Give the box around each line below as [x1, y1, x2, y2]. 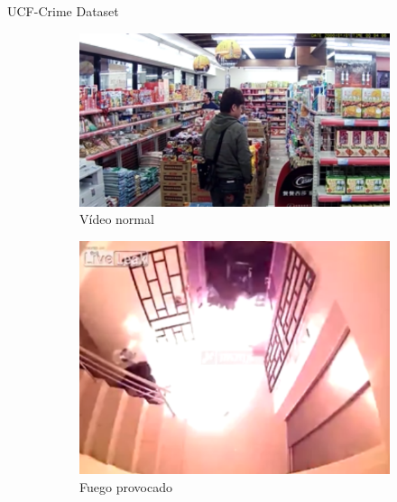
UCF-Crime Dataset [7, 2, 119, 20]
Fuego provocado [79, 477, 172, 496]
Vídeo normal [79, 209, 154, 228]
